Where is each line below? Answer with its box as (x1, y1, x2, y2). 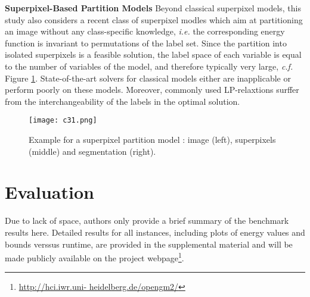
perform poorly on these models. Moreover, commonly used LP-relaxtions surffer (5, 83, 299, 96)
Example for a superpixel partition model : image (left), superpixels (29, 133, 276, 145)
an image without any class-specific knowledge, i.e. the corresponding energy (5, 25, 285, 37)
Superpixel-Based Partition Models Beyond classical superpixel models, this (5, 2, 301, 14)
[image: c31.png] (29, 116, 97, 125)
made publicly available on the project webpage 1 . (5, 250, 184, 264)
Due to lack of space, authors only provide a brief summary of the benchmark (5, 214, 289, 227)
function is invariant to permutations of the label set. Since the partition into (5, 36, 287, 49)
